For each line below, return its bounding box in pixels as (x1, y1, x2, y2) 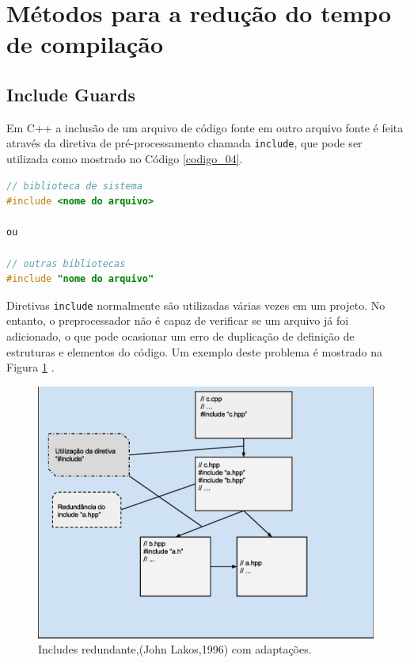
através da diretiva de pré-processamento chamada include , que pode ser (6, 135, 363, 151)
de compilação (6, 28, 164, 60)
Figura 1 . (6, 359, 55, 375)
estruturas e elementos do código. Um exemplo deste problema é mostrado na (6, 343, 382, 360)
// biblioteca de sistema (6, 180, 142, 192)
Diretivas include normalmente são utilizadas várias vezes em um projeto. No (6, 296, 385, 313)
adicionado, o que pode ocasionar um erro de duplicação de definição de (6, 328, 355, 345)
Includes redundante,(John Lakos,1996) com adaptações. (38, 641, 312, 657)
